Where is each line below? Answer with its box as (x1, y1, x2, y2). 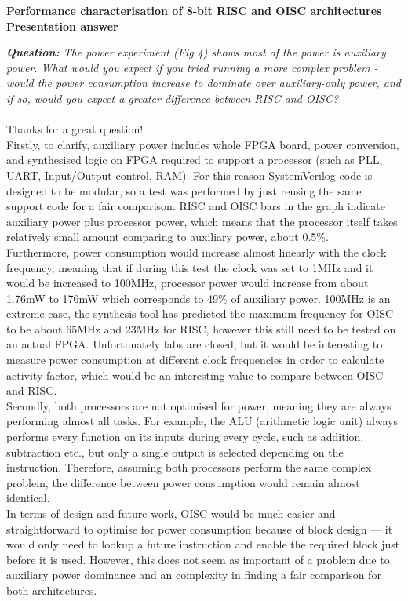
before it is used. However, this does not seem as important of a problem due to (6, 551, 390, 567)
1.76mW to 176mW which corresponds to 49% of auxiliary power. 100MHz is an (6, 290, 391, 306)
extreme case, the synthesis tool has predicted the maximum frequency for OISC (6, 305, 394, 322)
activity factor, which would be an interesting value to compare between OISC (6, 366, 384, 383)
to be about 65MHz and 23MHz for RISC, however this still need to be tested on (6, 320, 396, 337)
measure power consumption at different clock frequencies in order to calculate (6, 351, 384, 368)
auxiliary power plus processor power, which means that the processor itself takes (6, 213, 398, 229)
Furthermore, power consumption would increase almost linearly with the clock (6, 243, 387, 260)
